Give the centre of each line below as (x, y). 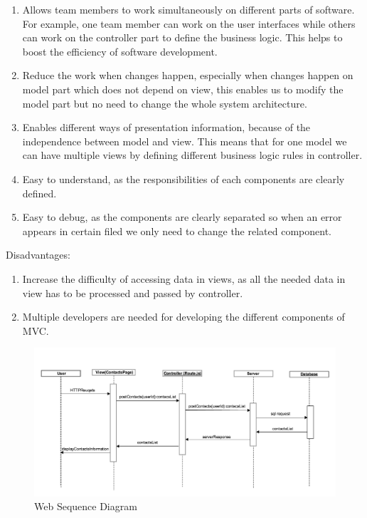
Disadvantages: (38, 255)
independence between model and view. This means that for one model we (185, 141)
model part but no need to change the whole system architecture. (165, 103)
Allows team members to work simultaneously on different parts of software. (188, 9)
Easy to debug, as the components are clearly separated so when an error (182, 217)
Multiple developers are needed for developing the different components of (183, 317)
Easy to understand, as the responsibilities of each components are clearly (183, 178)
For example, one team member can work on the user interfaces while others (189, 23)
